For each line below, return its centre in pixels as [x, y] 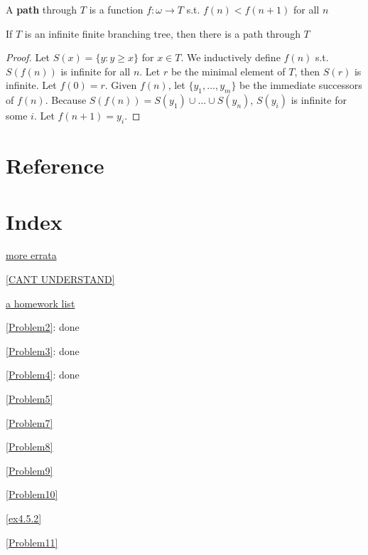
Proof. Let [28, 57]
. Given [121, 85]
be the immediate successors [301, 85]
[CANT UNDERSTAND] [60, 279]
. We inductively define [231, 57]
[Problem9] [29, 470]
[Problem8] [29, 446]
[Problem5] [29, 399]
